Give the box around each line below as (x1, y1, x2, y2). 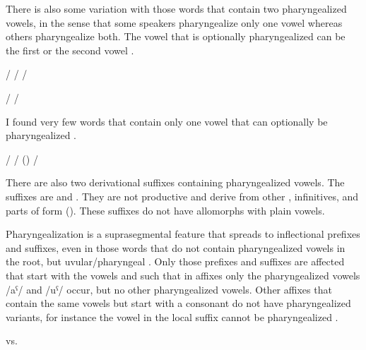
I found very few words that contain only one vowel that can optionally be (6, 114, 328, 128)
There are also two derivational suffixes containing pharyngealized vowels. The (6, 175, 345, 190)
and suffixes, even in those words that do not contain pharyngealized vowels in (6, 240, 346, 255)
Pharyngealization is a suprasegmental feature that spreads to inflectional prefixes (6, 227, 360, 241)
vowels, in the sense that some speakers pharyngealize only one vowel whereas (6, 15, 343, 30)
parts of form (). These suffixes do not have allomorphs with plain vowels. (6, 203, 325, 217)
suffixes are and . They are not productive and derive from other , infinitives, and (6, 188, 359, 203)
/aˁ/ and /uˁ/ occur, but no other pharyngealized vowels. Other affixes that (6, 282, 332, 296)
